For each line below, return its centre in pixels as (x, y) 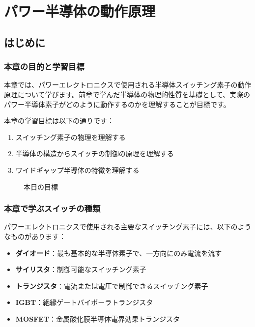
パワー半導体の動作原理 (80, 11)
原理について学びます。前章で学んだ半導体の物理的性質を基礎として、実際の (127, 94)
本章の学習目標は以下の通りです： (59, 121)
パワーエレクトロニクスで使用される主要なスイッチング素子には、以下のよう (128, 227)
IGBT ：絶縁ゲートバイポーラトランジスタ (84, 302)
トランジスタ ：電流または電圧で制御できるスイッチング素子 (112, 286)
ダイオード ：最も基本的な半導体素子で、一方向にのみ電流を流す (119, 253)
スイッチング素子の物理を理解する (71, 137)
